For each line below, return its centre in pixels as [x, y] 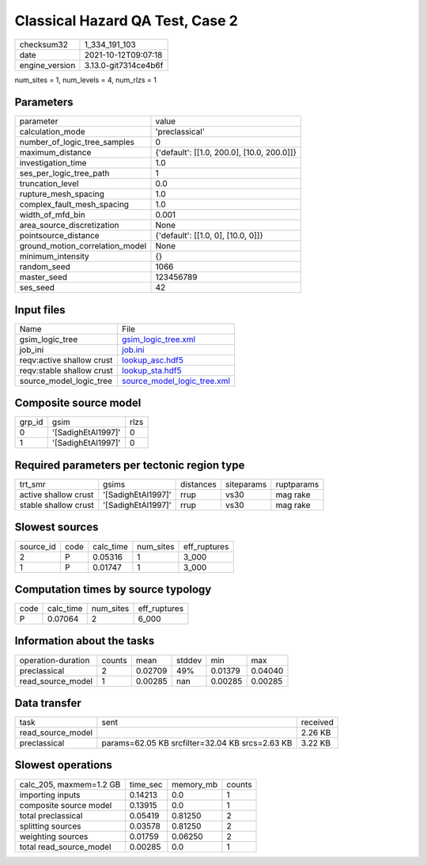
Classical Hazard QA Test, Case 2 [127, 21]
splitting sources [51, 825]
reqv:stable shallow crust [66, 370]
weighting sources [54, 837]
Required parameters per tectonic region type [130, 465]
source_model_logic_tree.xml [176, 381]
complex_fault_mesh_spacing [74, 204]
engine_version [47, 65]
